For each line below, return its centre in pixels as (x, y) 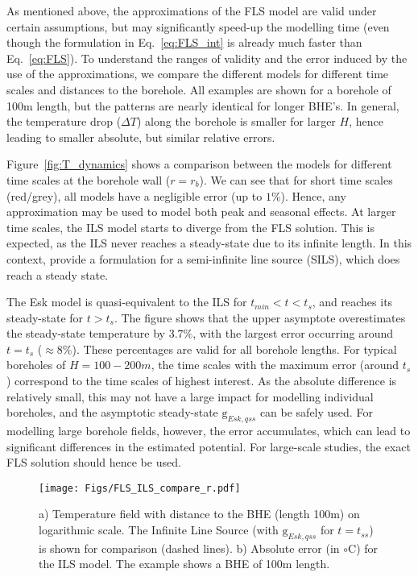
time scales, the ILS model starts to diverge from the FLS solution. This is (190, 227)
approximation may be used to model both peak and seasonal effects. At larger (201, 212)
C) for (363, 548)
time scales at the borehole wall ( (89, 179)
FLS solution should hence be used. (94, 462)
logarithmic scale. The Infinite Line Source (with (159, 530)
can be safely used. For (316, 412)
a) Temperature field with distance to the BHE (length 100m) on (199, 514)
